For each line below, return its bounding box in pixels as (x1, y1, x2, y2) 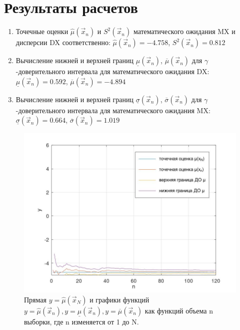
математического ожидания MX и (133, 26, 235, 37)
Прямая (24, 294, 46, 304)
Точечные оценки (15, 26, 68, 37)
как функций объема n (144, 305, 213, 315)
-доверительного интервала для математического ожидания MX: (15, 105, 210, 115)
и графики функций (89, 294, 149, 304)
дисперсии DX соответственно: (15, 37, 110, 48)
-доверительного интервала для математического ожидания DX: (15, 66, 209, 77)
